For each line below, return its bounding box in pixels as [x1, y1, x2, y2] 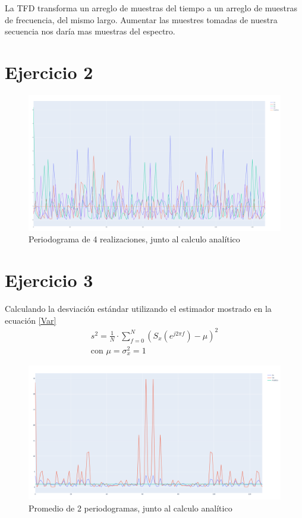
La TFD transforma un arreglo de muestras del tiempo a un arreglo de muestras [5, 2, 298, 14]
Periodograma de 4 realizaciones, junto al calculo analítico [29, 233, 240, 245]
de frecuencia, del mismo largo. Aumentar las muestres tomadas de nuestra [5, 13, 278, 26]
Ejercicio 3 [5, 268, 93, 292]
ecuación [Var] [5, 314, 56, 326]
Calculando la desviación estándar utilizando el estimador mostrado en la [5, 302, 272, 315]
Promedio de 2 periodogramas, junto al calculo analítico [29, 501, 232, 514]
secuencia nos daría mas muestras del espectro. [5, 25, 175, 37]
